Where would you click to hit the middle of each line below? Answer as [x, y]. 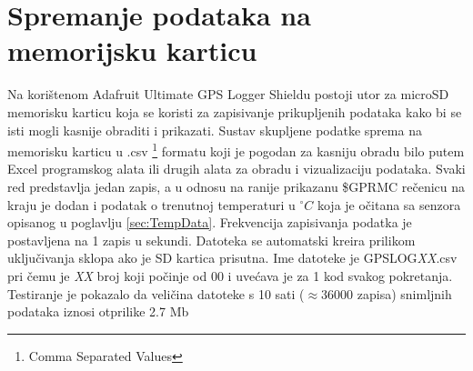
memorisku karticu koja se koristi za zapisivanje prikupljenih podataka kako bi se [235, 111]
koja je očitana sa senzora [389, 204]
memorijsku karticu [132, 50]
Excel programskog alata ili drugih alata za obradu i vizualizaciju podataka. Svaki [236, 169]
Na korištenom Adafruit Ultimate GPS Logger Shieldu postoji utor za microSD [228, 94]
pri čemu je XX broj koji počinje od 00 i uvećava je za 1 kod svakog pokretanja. [230, 275]
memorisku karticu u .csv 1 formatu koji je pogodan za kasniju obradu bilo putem [236, 150]
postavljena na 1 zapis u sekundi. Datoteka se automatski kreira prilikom [211, 240]
